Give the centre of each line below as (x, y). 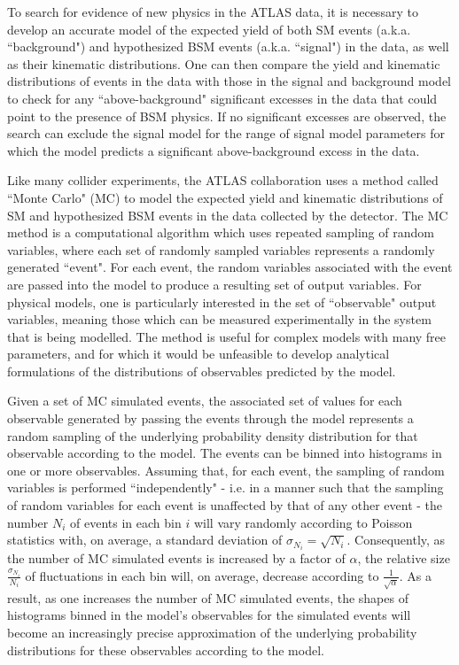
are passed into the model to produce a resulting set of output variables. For (214, 284)
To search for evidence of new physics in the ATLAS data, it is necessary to (213, 12)
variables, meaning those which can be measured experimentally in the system (219, 319)
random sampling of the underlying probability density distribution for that (213, 435)
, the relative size (404, 558)
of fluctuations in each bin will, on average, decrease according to (202, 575)
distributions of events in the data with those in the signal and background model (229, 81)
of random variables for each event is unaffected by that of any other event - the (225, 505)
